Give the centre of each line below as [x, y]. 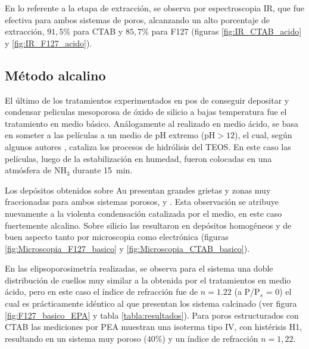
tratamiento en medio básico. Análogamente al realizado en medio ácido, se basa [152, 123]
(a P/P [247, 292]
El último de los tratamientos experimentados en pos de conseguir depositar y [147, 100]
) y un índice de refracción [210, 338]
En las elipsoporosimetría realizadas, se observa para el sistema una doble [139, 268]
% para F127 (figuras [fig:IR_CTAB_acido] [222, 31]
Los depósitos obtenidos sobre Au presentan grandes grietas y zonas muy [138, 190]
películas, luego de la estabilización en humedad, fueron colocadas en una [138, 158]
